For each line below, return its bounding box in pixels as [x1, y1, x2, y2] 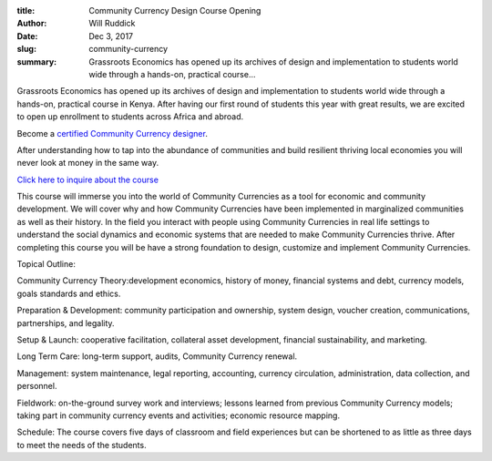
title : [16, 5, 36, 15]
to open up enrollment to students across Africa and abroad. [16, 111, 244, 122]
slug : [16, 44, 36, 55]
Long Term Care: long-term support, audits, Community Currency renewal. [16, 351, 298, 362]
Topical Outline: [16, 259, 77, 270]
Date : [16, 30, 38, 41]
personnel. [16, 381, 57, 392]
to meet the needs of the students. [16, 439, 147, 450]
